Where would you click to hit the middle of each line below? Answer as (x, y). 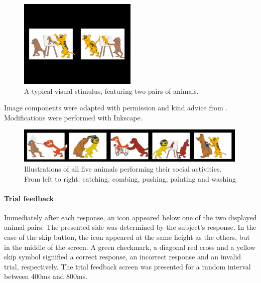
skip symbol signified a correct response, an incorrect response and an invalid (123, 257)
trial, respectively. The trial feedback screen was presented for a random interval (127, 266)
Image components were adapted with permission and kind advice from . (116, 108)
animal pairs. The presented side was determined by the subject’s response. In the (130, 227)
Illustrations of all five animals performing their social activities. (123, 168)
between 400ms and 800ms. (46, 276)
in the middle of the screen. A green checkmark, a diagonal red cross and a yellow (130, 247)
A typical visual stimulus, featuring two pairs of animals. (111, 91)
